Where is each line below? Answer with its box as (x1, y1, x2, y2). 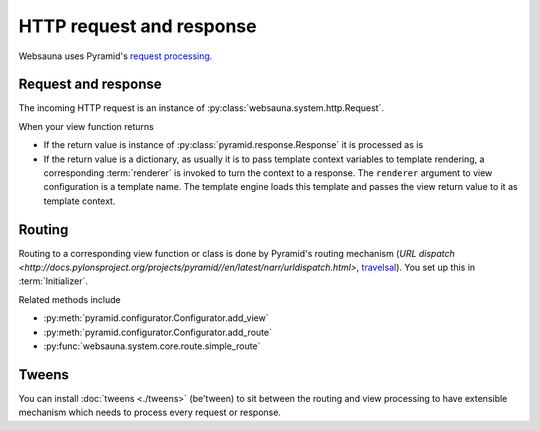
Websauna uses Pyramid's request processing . (18, 50, 213, 62)
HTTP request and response (18, 15, 257, 37)
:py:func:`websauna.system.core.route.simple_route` (43, 340, 261, 352)
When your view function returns (18, 120, 154, 132)
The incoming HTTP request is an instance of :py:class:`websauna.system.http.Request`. (18, 102, 385, 114)
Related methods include (18, 293, 121, 305)
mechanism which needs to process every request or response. (18, 406, 282, 419)
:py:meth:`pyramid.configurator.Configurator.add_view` (43, 312, 269, 324)
